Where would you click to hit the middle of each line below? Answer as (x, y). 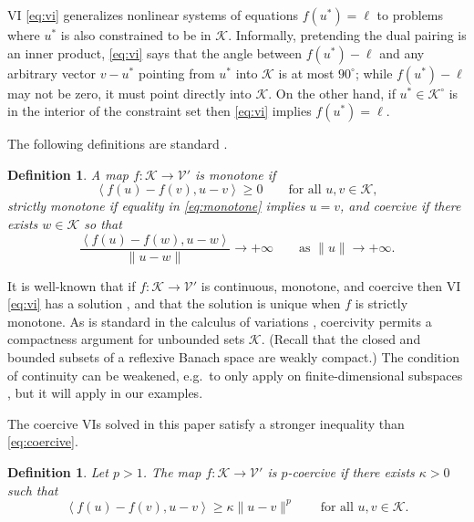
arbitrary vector (52, 73)
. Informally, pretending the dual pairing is (347, 35)
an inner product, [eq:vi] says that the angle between (155, 52)
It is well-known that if (72, 285)
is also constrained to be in (136, 35)
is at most (306, 73)
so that (103, 223)
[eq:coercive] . (43, 441)
